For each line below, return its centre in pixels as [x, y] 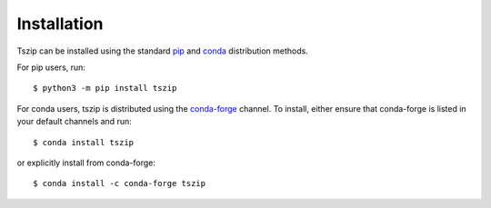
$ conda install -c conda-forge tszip [120, 183]
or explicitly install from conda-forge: [86, 163]
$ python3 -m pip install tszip [105, 88]
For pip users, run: [51, 67]
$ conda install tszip [84, 142]
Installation [60, 24]
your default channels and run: [74, 122]
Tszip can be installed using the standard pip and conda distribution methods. [162, 51]
